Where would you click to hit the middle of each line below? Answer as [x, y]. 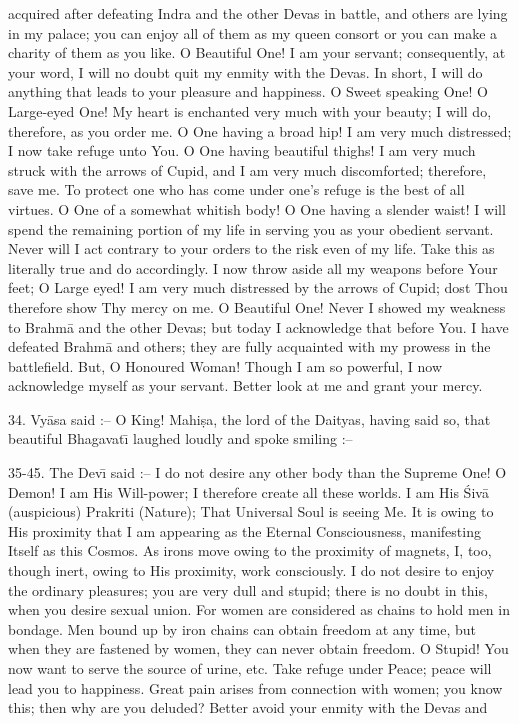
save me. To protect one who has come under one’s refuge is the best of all [236, 189]
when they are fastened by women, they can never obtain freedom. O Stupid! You [258, 648]
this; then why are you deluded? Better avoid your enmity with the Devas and [248, 707]
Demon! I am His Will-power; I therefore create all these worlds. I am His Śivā [248, 491]
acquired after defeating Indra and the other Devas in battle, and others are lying [258, 13]
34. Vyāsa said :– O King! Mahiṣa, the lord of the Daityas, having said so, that [249, 418]
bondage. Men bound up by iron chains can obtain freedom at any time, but [242, 628]
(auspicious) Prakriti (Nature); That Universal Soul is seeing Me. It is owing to [251, 511]
